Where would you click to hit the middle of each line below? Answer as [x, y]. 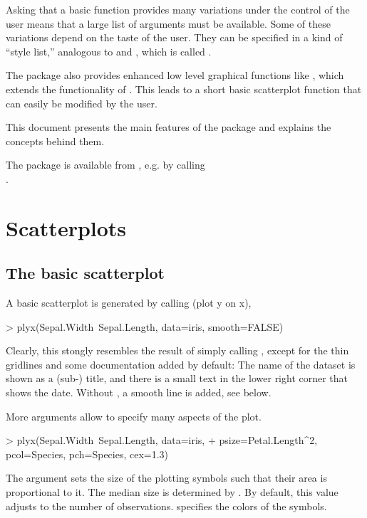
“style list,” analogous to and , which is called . [109, 51]
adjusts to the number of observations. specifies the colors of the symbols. [166, 506]
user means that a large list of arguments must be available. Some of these [168, 23]
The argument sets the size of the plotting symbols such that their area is [166, 478]
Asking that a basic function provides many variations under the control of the [178, 9]
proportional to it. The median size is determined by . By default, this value [172, 492]
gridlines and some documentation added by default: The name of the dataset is [181, 364]
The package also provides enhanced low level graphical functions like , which [175, 75]
